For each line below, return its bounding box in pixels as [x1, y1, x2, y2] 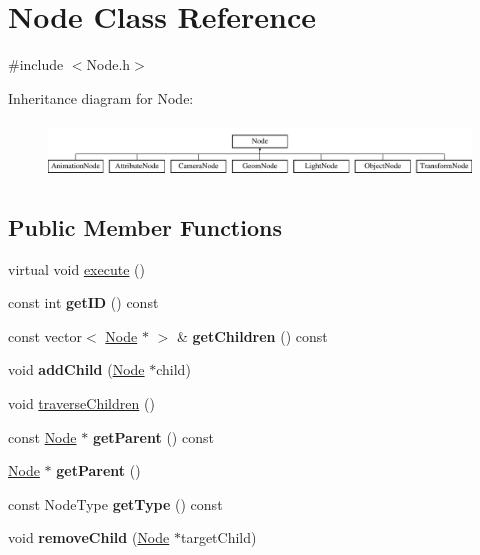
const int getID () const [8, 292, 159, 313]
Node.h [86, 54, 131, 75]
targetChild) [180, 527, 257, 548]
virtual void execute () [8, 258, 145, 279]
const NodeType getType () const [8, 493, 223, 514]
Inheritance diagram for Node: [8, 87, 194, 108]
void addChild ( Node [8, 359, 145, 380]
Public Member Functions [8, 211, 282, 242]
